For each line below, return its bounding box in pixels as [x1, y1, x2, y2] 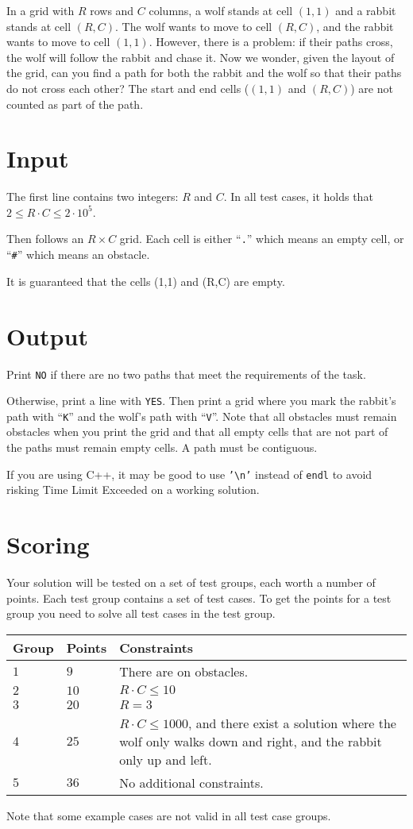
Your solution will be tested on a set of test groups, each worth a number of [6, 574, 376, 591]
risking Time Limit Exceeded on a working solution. [6, 481, 260, 498]
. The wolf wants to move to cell [115, 17, 272, 34]
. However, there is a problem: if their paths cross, [149, 33, 393, 50]
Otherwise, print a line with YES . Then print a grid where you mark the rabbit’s [6, 392, 396, 409]
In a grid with [6, 2, 75, 18]
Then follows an [6, 230, 84, 247]
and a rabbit [335, 2, 396, 18]
